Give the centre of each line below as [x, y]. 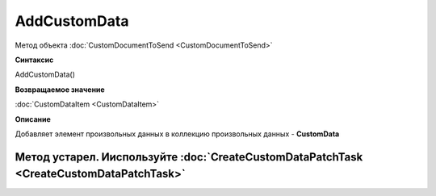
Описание [33, 119]
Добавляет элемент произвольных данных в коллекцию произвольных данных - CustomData [177, 134]
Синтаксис [34, 60]
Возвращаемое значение [60, 90]
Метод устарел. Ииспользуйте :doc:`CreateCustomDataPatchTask [189, 157]
